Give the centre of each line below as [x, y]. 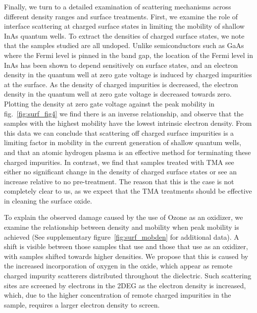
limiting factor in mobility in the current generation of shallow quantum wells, [123, 142]
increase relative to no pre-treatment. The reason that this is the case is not [119, 181]
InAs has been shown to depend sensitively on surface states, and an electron [121, 65]
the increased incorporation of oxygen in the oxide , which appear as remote [118, 266]
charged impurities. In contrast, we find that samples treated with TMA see [119, 162]
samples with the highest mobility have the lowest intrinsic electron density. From [128, 123]
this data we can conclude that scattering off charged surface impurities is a [119, 132]
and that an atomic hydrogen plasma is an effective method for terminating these [128, 152]
